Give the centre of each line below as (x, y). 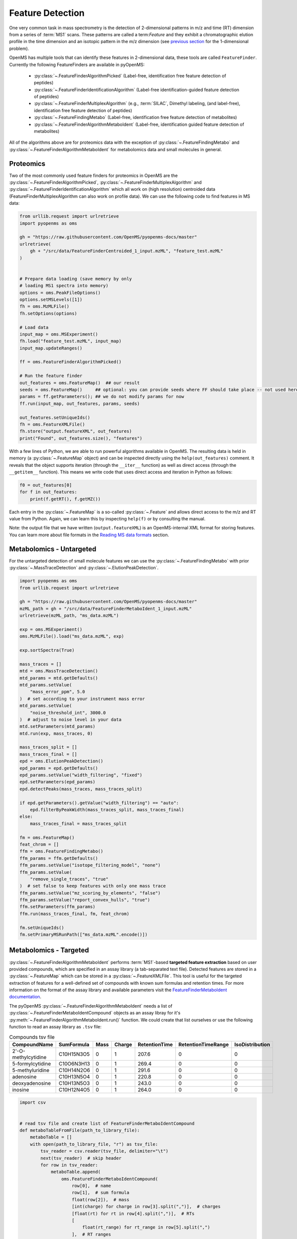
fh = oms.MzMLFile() (44, 307)
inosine (21, 1089)
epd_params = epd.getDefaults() (59, 768)
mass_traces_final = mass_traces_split (78, 823)
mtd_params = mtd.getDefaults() (59, 678)
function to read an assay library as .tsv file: (55, 1027)
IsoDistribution (252, 1044)
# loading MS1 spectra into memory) (64, 286)
